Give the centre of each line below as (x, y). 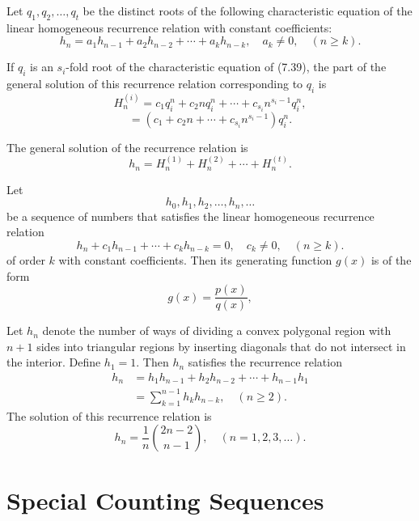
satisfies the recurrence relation (265, 362)
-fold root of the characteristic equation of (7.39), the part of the (226, 67)
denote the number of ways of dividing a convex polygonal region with (217, 330)
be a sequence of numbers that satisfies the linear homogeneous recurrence (190, 216)
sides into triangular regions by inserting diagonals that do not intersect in (221, 346)
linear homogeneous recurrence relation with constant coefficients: (169, 27)
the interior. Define (54, 362)
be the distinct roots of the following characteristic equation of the (248, 11)
